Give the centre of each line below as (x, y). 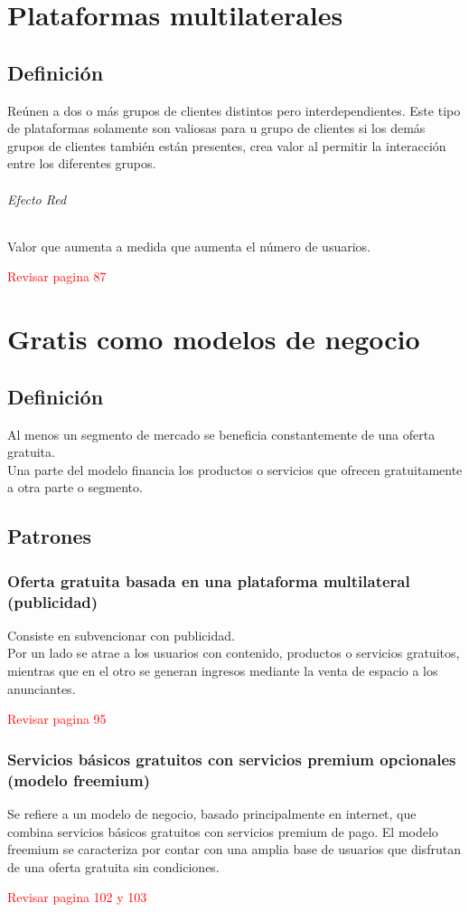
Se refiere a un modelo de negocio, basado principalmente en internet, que (212, 813)
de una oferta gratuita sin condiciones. (113, 866)
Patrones (50, 536)
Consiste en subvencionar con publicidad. (121, 635)
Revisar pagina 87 (57, 276)
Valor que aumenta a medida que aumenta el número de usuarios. (189, 246)
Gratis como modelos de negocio (214, 339)
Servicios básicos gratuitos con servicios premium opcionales (232, 759)
